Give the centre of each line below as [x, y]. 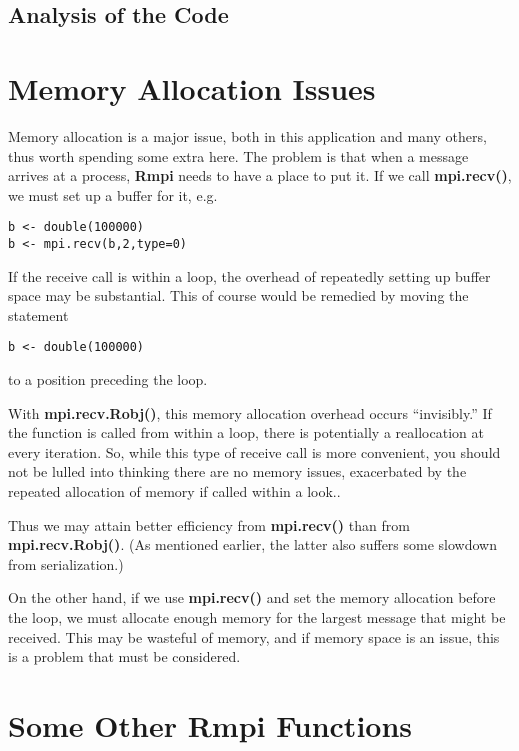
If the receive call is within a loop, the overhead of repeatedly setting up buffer [249, 275]
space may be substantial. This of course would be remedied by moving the [238, 295]
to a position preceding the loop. [108, 379]
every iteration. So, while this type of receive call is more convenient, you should [254, 451]
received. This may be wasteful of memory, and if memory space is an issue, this [254, 636]
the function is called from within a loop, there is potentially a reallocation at [246, 432]
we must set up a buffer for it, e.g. [113, 194]
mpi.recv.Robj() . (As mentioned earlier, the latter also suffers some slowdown [253, 544]
